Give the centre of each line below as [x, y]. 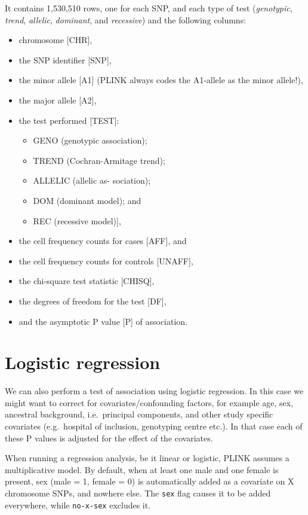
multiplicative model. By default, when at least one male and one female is [142, 469]
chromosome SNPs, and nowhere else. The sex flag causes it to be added [138, 493]
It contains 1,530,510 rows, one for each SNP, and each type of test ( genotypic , [149, 8]
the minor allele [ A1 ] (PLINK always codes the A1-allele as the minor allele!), [161, 80]
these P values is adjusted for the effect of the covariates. [109, 438]
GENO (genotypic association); [90, 140]
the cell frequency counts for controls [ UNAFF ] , [106, 260]
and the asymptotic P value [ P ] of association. [103, 321]
